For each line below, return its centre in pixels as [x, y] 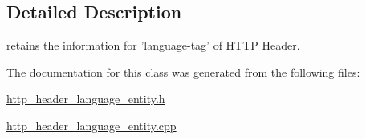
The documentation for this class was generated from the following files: [183, 71]
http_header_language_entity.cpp [91, 125]
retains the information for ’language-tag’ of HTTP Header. [153, 45]
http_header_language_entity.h [86, 99]
